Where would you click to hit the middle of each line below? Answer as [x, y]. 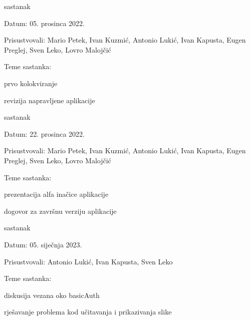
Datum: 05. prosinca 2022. [44, 23]
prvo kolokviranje [31, 83]
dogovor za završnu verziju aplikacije [60, 211]
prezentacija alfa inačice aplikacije [56, 194]
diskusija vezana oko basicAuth [52, 295]
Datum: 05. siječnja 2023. [43, 244]
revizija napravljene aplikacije [50, 100]
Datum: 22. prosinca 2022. [44, 133]
